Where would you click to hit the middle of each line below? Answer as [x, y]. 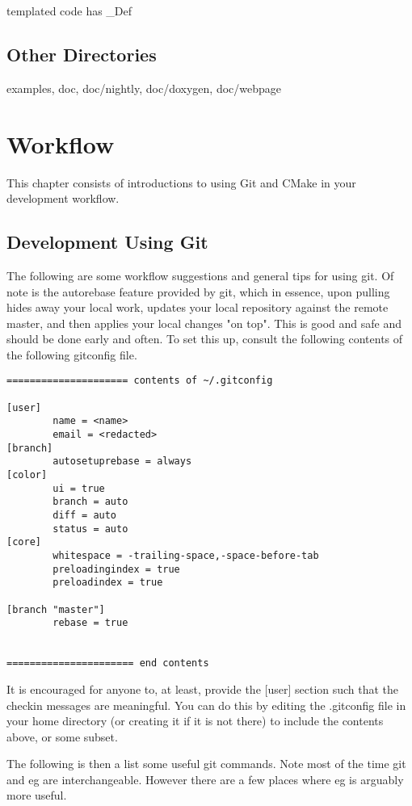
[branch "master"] [56, 609]
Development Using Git [107, 242]
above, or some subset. [62, 736]
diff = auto [85, 516]
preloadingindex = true [116, 569]
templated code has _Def [69, 10]
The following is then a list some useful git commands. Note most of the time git [206, 764]
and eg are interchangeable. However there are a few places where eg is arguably [205, 779]
